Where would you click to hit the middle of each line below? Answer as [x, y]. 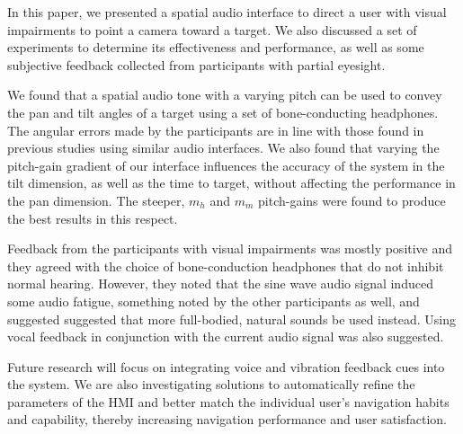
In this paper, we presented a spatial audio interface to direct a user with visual [227, 12]
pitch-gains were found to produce [352, 200]
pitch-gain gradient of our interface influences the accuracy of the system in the [226, 165]
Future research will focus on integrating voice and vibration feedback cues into [226, 366]
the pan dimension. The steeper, [96, 200]
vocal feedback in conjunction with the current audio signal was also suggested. [226, 337]
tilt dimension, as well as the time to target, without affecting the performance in [231, 183]
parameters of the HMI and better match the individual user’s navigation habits [228, 401]
